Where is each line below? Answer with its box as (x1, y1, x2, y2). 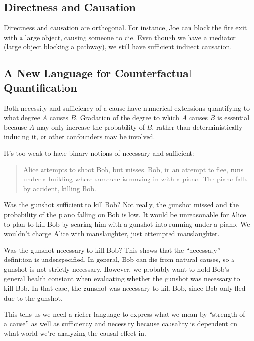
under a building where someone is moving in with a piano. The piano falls (23, 174, 248, 184)
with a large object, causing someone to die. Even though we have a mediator (4, 32, 236, 42)
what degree (4, 112, 40, 122)
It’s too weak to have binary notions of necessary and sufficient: (4, 147, 194, 158)
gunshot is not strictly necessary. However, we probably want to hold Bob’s (4, 263, 229, 274)
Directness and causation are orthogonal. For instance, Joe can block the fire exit (4, 22, 247, 33)
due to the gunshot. (4, 292, 63, 302)
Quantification (4, 80, 77, 95)
